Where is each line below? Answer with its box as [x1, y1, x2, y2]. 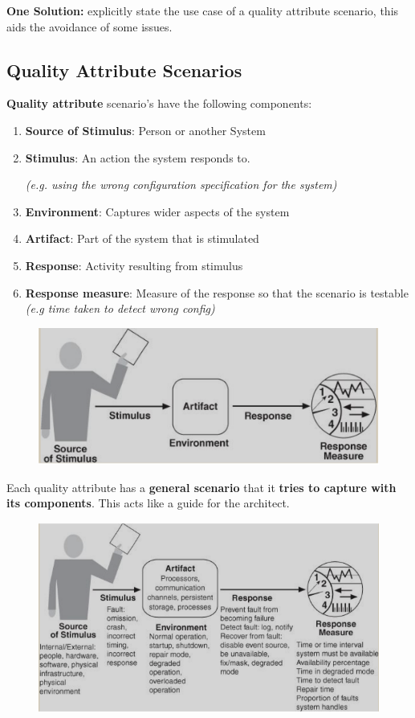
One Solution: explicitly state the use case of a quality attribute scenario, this [6, 2, 399, 18]
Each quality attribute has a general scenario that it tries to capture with [6, 478, 397, 495]
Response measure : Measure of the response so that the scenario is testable [25, 284, 409, 301]
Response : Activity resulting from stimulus [25, 256, 243, 273]
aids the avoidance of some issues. [6, 18, 173, 35]
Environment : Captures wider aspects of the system [25, 203, 290, 220]
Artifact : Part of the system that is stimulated [25, 230, 259, 247]
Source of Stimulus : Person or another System [25, 121, 266, 138]
